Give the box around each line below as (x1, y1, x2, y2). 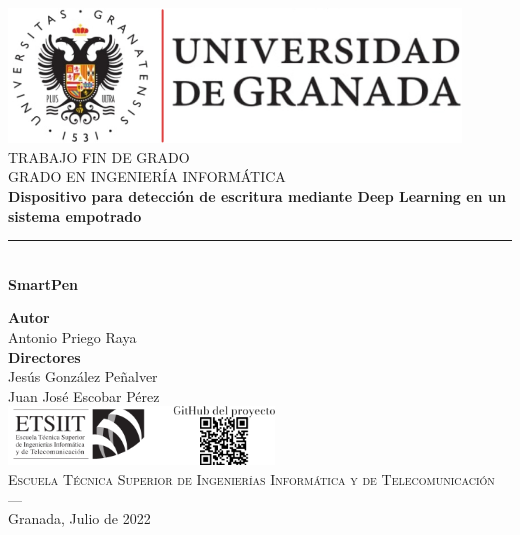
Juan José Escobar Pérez (8, 385, 160, 406)
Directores (8, 346, 81, 367)
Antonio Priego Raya (8, 326, 137, 347)
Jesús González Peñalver (8, 366, 158, 387)
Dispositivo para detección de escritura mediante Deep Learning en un (8, 185, 506, 206)
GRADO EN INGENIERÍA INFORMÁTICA (8, 166, 286, 187)
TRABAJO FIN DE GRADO (8, 146, 190, 167)
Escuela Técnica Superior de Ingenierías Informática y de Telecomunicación (8, 468, 495, 489)
